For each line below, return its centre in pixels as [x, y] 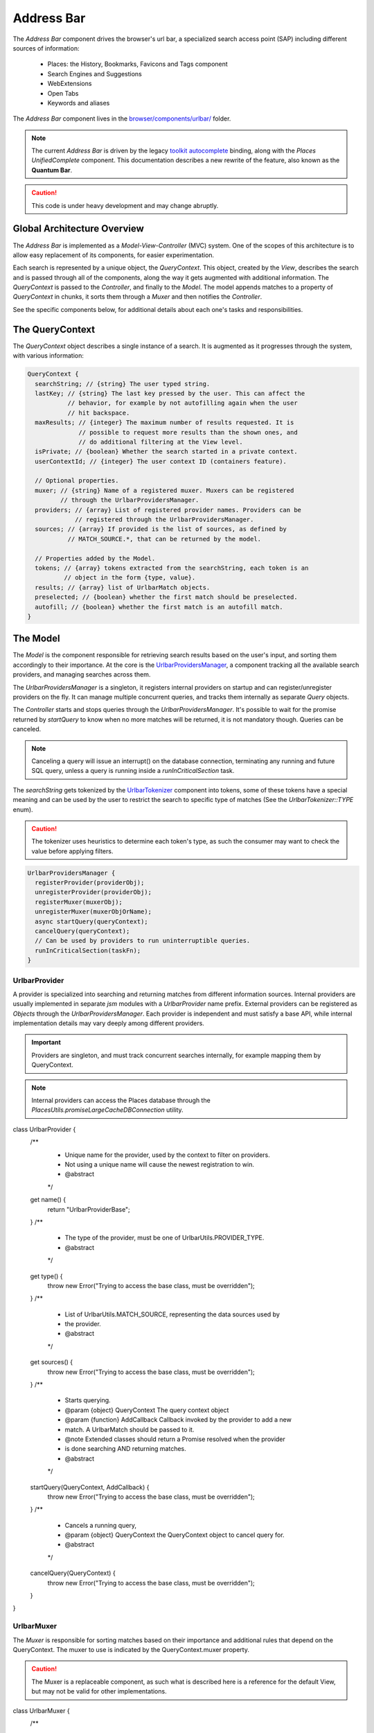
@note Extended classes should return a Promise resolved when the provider [175, 1439]
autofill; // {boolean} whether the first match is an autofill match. [159, 607]
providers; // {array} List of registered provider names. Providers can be [168, 510]
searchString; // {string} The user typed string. [123, 384]
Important [46, 1043]
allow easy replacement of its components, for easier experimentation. [114, 255]
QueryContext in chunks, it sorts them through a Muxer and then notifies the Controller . [137, 297]
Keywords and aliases [79, 103]
